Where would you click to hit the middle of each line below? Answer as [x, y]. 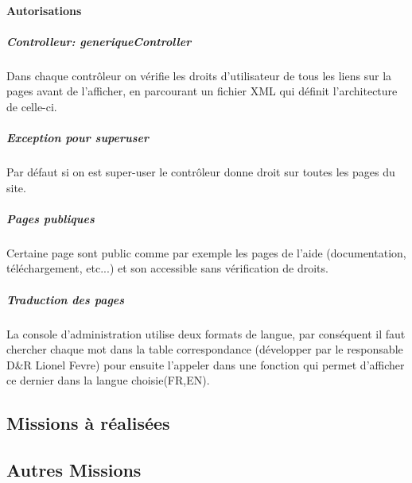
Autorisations [44, 10]
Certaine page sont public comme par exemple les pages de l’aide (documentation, [206, 252]
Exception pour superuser [78, 138]
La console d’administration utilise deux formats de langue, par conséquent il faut [206, 333]
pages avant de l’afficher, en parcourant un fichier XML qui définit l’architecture [202, 91]
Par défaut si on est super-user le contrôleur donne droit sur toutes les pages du [201, 172]
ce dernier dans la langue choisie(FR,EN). [108, 380]
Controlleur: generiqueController [99, 41]
